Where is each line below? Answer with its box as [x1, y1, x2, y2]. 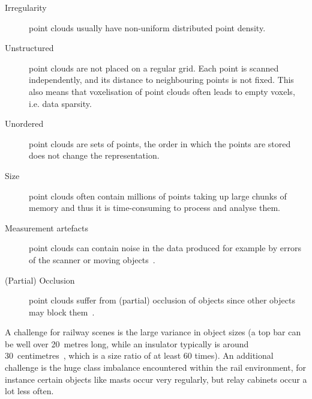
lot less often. [5, 385, 54, 397]
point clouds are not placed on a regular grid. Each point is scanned [29, 61, 279, 74]
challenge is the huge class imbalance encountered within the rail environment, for [5, 361, 307, 374]
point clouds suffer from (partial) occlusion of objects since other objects [29, 294, 295, 306]
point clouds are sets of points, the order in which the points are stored [29, 137, 291, 150]
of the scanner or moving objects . [29, 253, 155, 266]
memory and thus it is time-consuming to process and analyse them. [29, 201, 280, 214]
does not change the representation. [29, 149, 160, 162]
